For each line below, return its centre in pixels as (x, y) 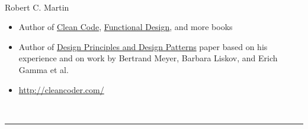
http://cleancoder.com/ (61, 89)
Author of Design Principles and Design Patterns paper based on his (143, 46)
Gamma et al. (44, 69)
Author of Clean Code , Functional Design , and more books (126, 27)
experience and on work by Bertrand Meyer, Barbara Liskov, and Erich (148, 58)
